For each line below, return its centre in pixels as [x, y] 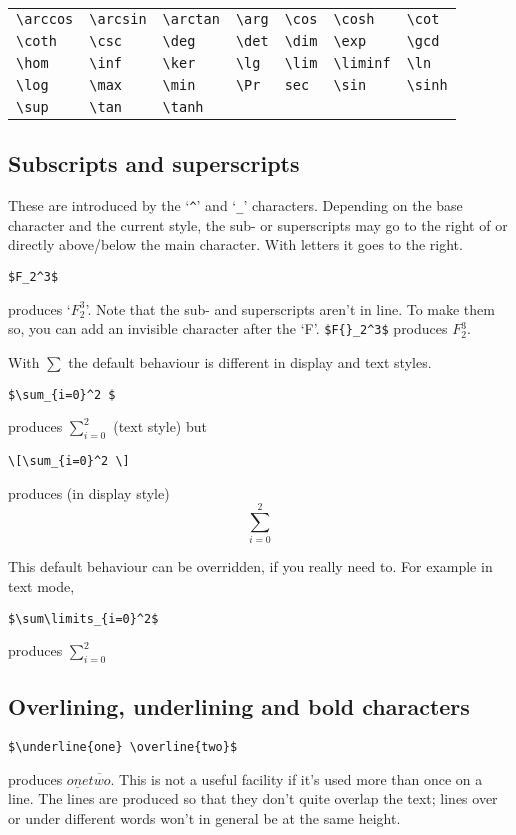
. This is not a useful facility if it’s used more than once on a [296, 778]
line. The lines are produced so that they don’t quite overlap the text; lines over [253, 798]
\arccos [45, 19]
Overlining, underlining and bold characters [239, 706]
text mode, [41, 585]
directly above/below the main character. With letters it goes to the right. [235, 244]
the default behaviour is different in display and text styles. [250, 361]
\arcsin [118, 19]
